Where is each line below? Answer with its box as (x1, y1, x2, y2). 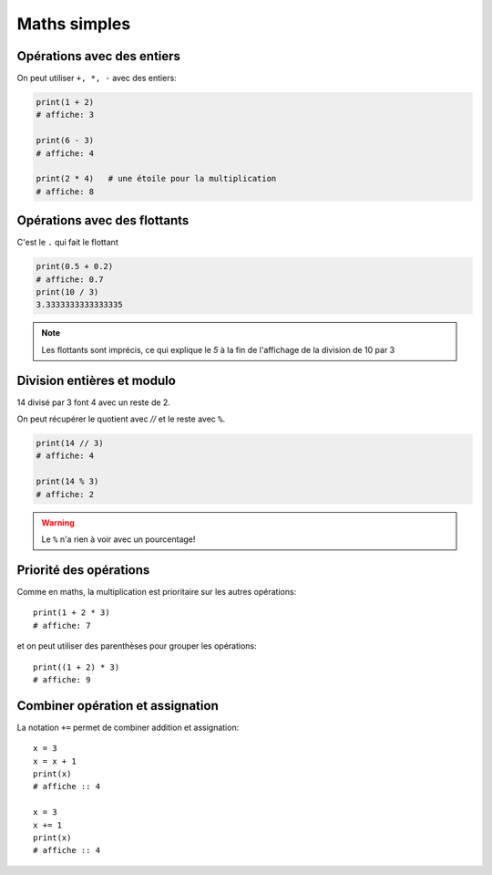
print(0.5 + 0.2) (36, 261, 114, 272)
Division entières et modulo (16, 372, 177, 388)
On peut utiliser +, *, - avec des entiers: (16, 73, 177, 84)
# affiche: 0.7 (36, 274, 104, 285)
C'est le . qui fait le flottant (16, 237, 118, 248)
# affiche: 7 (33, 620, 91, 630)
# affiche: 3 (36, 109, 95, 120)
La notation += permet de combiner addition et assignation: (16, 722, 240, 733)
